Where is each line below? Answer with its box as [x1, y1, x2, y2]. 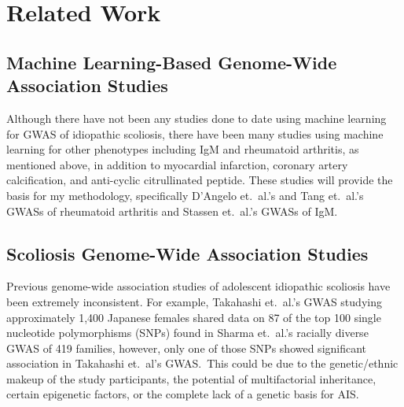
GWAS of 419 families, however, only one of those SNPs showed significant [6, 339, 367, 356]
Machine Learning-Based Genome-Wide [6, 50, 337, 74]
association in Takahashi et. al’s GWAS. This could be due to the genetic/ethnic [6, 355, 398, 372]
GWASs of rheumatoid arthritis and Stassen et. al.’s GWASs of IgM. [6, 202, 338, 219]
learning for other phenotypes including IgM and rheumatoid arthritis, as [6, 141, 359, 157]
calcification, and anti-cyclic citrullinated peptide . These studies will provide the [6, 172, 393, 188]
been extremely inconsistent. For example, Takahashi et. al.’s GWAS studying [6, 293, 382, 309]
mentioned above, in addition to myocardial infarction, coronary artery [6, 156, 348, 172]
